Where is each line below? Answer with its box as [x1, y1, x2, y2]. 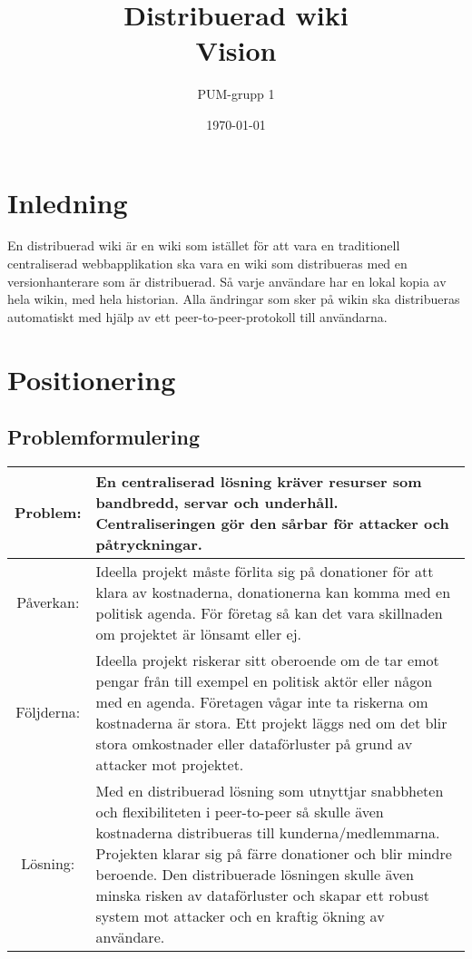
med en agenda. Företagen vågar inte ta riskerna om [95, 690, 428, 712]
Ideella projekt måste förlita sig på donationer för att [95, 560, 434, 582]
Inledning [7, 183, 128, 220]
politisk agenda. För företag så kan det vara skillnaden [95, 602, 443, 623]
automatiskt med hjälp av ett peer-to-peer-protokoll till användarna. [7, 307, 388, 326]
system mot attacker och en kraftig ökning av [95, 905, 385, 926]
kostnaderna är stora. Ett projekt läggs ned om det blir [95, 711, 447, 733]
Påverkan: [16, 592, 80, 613]
